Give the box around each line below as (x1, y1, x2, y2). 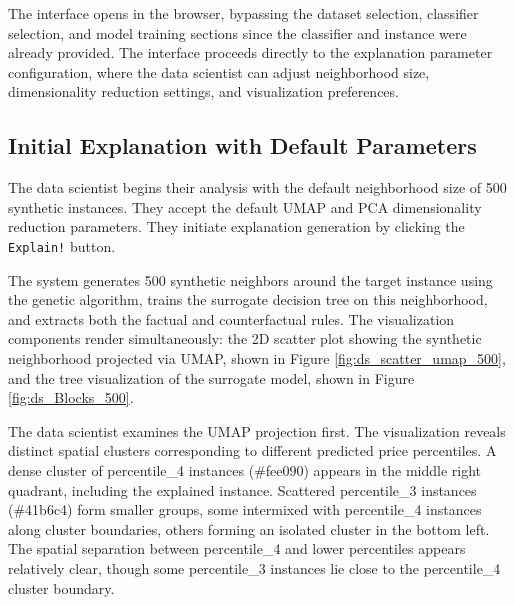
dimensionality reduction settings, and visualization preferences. (8, 81, 399, 102)
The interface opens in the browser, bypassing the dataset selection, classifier (8, 3, 479, 23)
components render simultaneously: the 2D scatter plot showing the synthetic (8, 328, 482, 349)
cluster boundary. (8, 577, 115, 598)
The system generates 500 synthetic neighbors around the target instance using (8, 269, 493, 290)
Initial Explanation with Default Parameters (8, 130, 477, 161)
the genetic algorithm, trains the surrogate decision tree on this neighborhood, (8, 289, 488, 310)
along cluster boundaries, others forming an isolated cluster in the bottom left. (8, 518, 490, 539)
